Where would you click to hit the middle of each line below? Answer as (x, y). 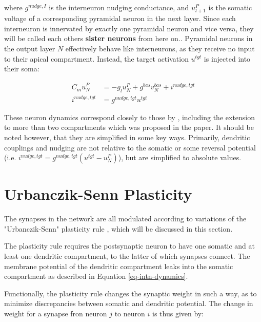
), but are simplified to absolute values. (180, 157)
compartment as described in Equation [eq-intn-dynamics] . (96, 276)
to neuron (130, 314)
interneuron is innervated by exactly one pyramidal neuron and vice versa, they (129, 28)
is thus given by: (178, 314)
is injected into (227, 58)
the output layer (30, 48)
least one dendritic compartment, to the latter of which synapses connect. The (127, 256)
